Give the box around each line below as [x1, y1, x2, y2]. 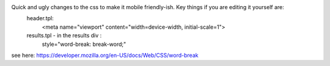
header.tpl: [26, 15, 54, 22]
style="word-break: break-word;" [42, 40, 127, 48]
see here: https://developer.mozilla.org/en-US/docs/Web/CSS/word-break [11, 51, 199, 59]
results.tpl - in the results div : [26, 32, 102, 39]
